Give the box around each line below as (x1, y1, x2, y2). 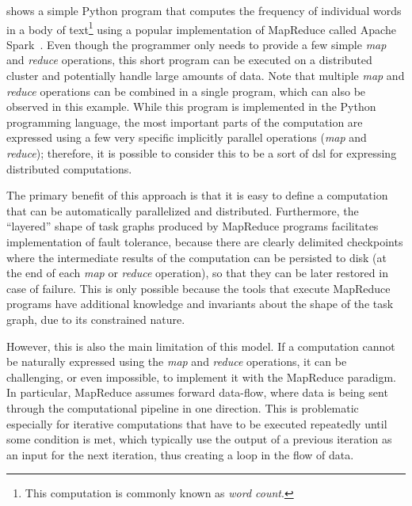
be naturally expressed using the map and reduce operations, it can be (6, 353, 347, 370)
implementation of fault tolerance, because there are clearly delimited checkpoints (6, 233, 403, 249)
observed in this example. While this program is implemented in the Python (6, 98, 376, 115)
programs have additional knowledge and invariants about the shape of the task (6, 295, 394, 312)
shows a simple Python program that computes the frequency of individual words (6, 2, 402, 18)
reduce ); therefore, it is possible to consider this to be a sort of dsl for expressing (6, 145, 397, 161)
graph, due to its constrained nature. (6, 310, 185, 327)
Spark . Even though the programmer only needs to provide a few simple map (6, 36, 387, 52)
